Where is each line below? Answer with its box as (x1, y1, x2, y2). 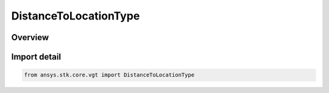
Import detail (11, 52, 61, 62)
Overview (11, 32, 49, 43)
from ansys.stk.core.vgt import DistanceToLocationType (24, 72, 195, 78)
